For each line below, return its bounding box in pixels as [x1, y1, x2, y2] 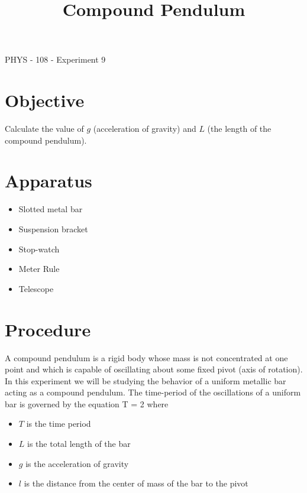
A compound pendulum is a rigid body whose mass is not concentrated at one [5, 351, 288, 364]
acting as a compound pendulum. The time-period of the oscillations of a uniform [5, 386, 301, 398]
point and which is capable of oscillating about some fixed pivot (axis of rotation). [5, 363, 303, 375]
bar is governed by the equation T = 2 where [5, 397, 169, 410]
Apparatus [5, 168, 92, 193]
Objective [5, 88, 85, 112]
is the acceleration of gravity [25, 457, 129, 469]
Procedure [5, 317, 91, 341]
